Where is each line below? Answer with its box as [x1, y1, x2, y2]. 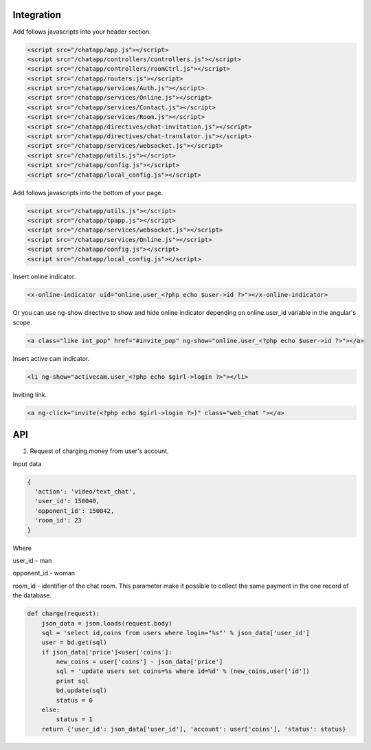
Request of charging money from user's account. [30, 447, 169, 455]
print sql [56, 677, 89, 685]
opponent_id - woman [12, 569, 76, 577]
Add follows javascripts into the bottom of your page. [12, 188, 164, 197]
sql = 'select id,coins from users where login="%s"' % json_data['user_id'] [41, 629, 311, 637]
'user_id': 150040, [34, 497, 100, 505]
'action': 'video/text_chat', [34, 488, 137, 496]
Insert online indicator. [12, 272, 76, 281]
